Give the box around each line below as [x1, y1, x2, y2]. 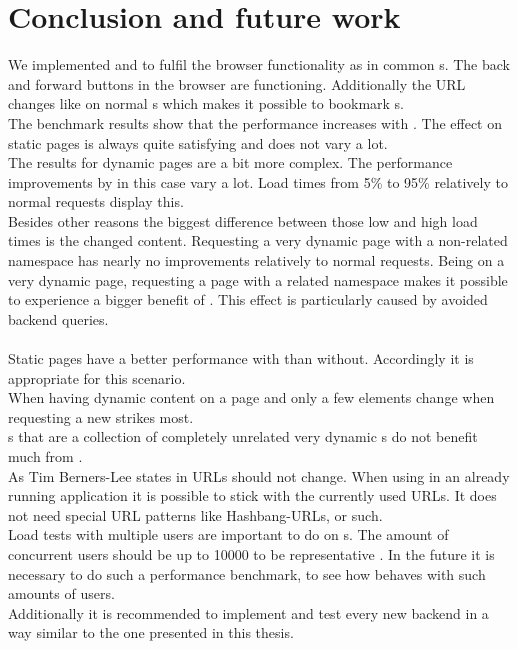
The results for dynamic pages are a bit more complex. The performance [8, 152, 453, 173]
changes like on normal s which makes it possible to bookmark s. [8, 93, 405, 114]
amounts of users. [8, 583, 115, 604]
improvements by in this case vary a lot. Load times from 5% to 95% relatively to [8, 171, 508, 192]
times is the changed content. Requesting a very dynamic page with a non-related [8, 230, 508, 251]
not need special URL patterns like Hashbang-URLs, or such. [8, 504, 383, 525]
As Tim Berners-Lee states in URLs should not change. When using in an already [8, 465, 510, 486]
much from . [8, 446, 83, 466]
